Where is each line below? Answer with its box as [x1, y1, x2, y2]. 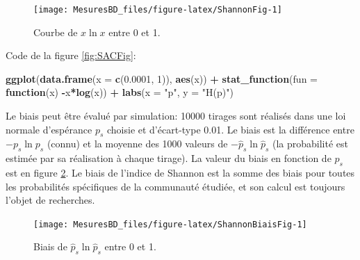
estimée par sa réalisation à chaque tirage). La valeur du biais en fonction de [6, 151, 332, 165]
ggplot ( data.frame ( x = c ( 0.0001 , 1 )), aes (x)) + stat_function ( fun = [6, 71, 318, 86]
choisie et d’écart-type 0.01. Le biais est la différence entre [106, 122, 354, 136]
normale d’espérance [6, 122, 92, 136]
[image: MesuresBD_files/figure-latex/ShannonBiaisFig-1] [33, 219, 307, 229]
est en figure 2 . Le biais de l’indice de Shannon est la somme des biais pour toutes [6, 165, 355, 180]
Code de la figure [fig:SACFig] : [6, 48, 136, 63]
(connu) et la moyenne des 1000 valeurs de [47, 136, 228, 151]
